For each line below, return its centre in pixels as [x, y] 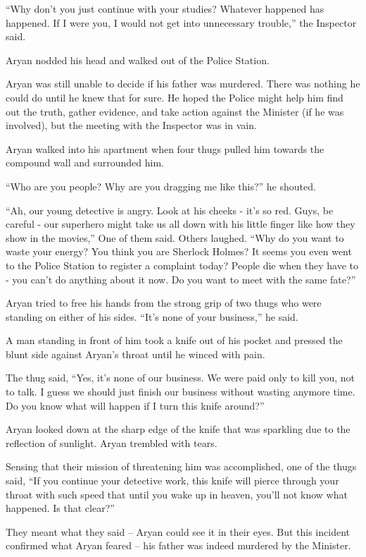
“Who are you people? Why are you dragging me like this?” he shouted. [161, 186]
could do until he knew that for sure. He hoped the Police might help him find [175, 97]
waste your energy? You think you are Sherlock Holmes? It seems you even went [179, 251]
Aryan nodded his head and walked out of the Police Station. [138, 60]
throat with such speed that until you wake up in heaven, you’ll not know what [177, 494]
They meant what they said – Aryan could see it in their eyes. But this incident [178, 531]
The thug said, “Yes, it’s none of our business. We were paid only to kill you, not [180, 378]
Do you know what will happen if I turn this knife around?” [135, 405]
